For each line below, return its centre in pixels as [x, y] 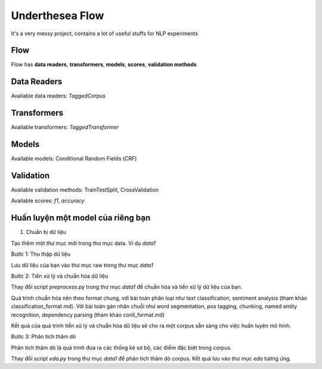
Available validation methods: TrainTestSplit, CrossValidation [85, 190]
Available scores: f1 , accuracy [48, 201]
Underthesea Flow [58, 16]
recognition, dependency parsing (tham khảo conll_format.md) [88, 315]
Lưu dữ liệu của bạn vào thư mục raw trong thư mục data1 [82, 265]
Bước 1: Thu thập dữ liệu [41, 254]
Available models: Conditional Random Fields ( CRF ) [74, 159]
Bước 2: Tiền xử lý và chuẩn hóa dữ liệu [60, 276]
